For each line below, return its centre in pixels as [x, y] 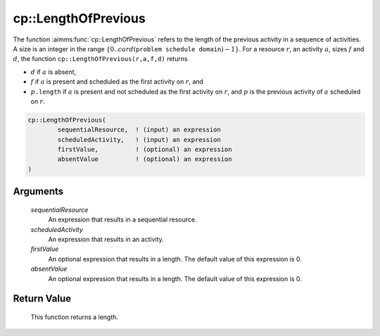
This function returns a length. [75, 317]
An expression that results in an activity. [106, 239]
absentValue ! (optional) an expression [145, 159]
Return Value [42, 299]
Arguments [38, 192]
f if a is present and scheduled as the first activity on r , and [117, 82]
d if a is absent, [53, 72]
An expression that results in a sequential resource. [122, 220]
